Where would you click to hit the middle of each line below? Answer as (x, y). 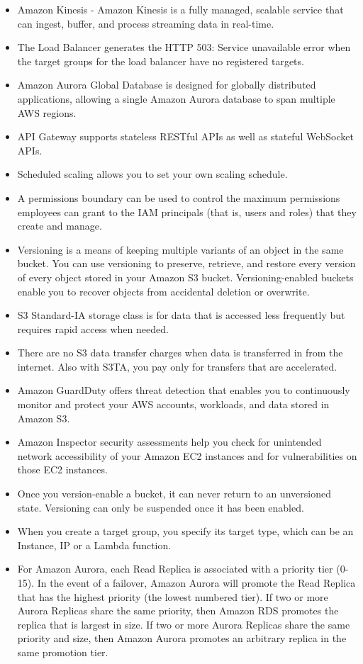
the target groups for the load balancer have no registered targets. (161, 61)
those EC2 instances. (62, 469)
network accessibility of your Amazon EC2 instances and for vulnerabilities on (187, 455)
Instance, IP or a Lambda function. (94, 545)
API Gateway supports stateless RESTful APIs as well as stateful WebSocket (185, 136)
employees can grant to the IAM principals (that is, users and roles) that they (187, 212)
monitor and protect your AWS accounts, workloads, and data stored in (173, 404)
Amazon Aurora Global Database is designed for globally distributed (167, 85)
